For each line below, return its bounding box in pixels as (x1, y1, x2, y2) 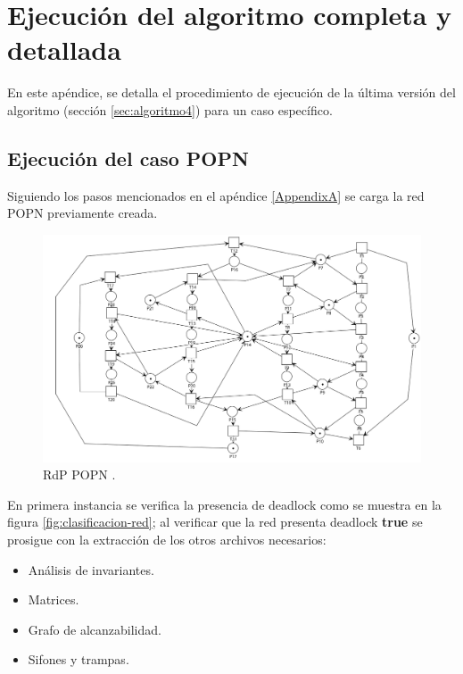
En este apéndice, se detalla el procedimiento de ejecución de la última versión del (7, 83, 456, 102)
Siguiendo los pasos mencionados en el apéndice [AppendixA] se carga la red (7, 186, 425, 204)
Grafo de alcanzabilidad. (28, 620, 161, 638)
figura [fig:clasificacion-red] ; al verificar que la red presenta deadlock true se (7, 512, 423, 531)
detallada (7, 31, 121, 68)
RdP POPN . (43, 465, 116, 484)
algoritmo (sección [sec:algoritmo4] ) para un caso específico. (7, 100, 333, 119)
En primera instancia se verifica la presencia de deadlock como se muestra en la (7, 495, 442, 513)
